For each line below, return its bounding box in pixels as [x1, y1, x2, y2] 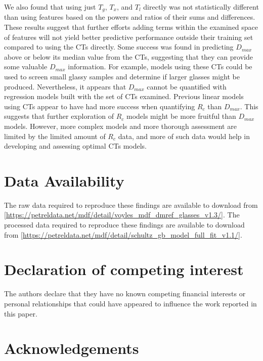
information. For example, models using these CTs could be [68, 61, 252, 72]
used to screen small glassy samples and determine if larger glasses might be [4, 71, 240, 82]
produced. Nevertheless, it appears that [4, 81, 126, 92]
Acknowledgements [4, 338, 139, 358]
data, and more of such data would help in [118, 130, 250, 141]
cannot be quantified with [147, 81, 227, 92]
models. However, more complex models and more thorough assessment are [4, 120, 237, 131]
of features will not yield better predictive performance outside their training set [4, 31, 253, 42]
